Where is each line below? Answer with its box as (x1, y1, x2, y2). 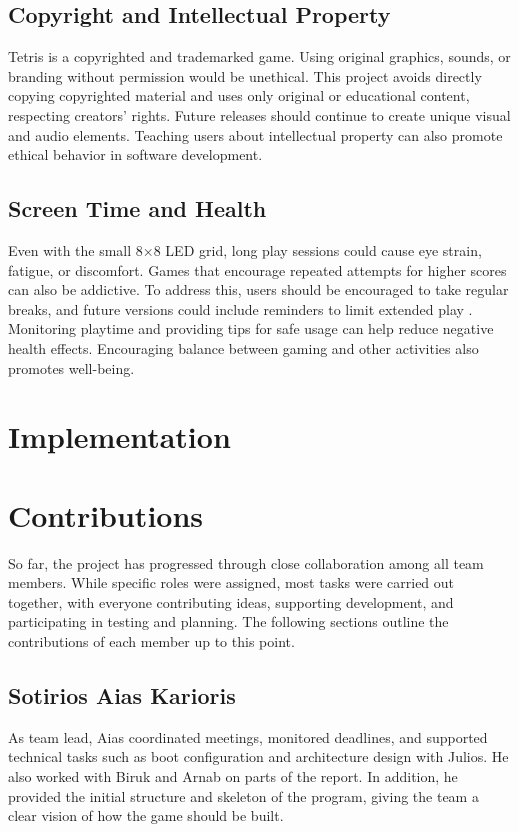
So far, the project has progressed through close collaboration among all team (8, 552, 484, 573)
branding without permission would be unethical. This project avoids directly (8, 65, 482, 86)
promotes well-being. (8, 357, 135, 378)
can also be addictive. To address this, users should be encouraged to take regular (8, 279, 509, 300)
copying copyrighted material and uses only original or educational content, (8, 85, 470, 106)
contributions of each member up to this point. (8, 631, 295, 651)
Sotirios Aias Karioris (8, 679, 236, 710)
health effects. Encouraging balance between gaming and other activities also (8, 337, 479, 358)
